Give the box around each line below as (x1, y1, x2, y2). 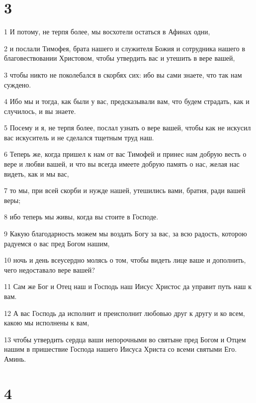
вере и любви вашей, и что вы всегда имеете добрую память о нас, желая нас (4, 159, 240, 169)
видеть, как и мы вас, (4, 168, 69, 179)
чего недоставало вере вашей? (4, 264, 95, 275)
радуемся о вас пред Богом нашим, (4, 238, 110, 248)
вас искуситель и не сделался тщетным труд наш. (4, 132, 154, 142)
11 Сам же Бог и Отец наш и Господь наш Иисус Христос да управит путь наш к (4, 281, 252, 292)
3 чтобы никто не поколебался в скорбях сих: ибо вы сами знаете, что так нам (4, 69, 242, 80)
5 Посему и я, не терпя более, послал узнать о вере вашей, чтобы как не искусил (4, 122, 251, 133)
